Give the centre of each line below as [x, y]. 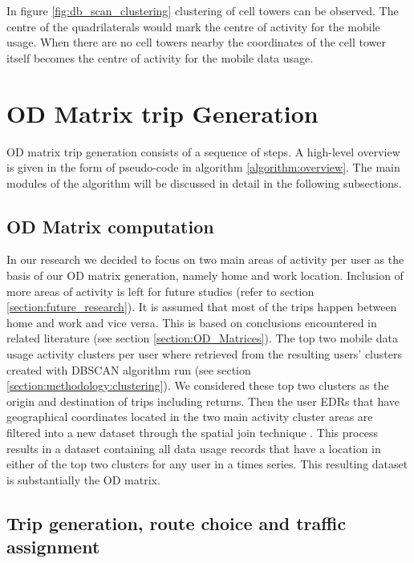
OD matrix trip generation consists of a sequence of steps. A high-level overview [203, 151]
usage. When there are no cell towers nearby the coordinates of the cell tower [196, 42]
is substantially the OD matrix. [83, 479]
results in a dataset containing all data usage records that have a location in [194, 448]
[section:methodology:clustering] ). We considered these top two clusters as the [198, 385]
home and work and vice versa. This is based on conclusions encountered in [192, 322]
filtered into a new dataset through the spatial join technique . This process [192, 433]
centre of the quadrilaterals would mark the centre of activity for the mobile [193, 26]
